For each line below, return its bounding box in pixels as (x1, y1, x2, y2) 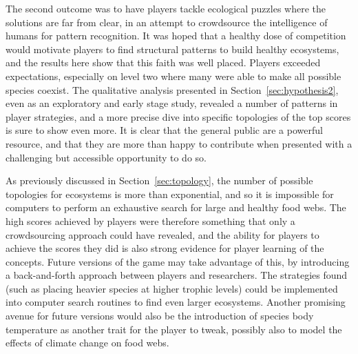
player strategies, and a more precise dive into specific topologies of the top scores (6, 109, 351, 124)
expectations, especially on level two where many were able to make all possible (6, 68, 341, 83)
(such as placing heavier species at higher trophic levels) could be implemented (6, 281, 338, 295)
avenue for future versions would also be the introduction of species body (6, 308, 314, 323)
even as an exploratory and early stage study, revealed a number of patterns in (6, 96, 338, 110)
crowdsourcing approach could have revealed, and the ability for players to (6, 227, 319, 242)
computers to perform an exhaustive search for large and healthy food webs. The (6, 200, 346, 215)
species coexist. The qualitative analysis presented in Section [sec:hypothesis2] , (6, 82, 339, 97)
